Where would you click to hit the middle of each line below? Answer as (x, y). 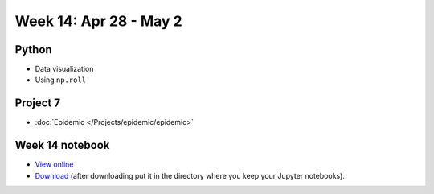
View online (54, 164)
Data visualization (64, 69)
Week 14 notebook (62, 145)
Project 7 (37, 103)
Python (33, 50)
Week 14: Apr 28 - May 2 (98, 21)
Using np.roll (61, 80)
